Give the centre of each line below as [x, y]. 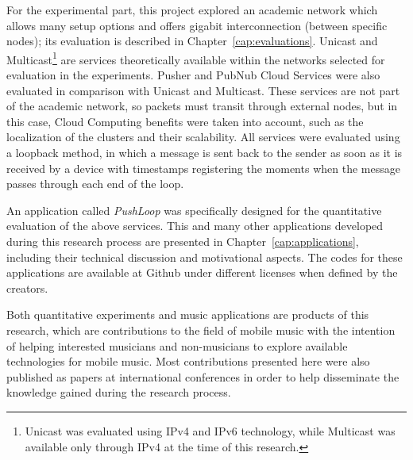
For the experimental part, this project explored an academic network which [192, 10]
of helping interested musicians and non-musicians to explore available [177, 345]
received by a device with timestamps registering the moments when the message [203, 168]
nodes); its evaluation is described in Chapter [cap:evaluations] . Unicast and [192, 41]
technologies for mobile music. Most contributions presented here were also [188, 361]
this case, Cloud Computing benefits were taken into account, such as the [185, 121]
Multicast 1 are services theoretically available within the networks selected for [196, 58]
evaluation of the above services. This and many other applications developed [195, 226]
